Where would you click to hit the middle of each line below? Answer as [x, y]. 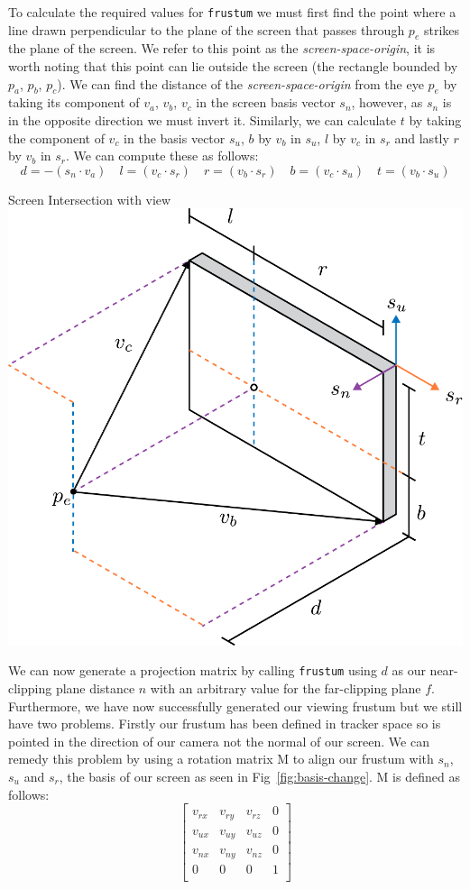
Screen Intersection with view [90, 199]
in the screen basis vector [266, 102]
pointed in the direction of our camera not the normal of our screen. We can [219, 741]
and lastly [422, 137]
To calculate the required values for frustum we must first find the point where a [232, 12]
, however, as [387, 102]
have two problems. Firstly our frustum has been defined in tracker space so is [225, 724]
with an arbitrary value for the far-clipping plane [286, 688]
